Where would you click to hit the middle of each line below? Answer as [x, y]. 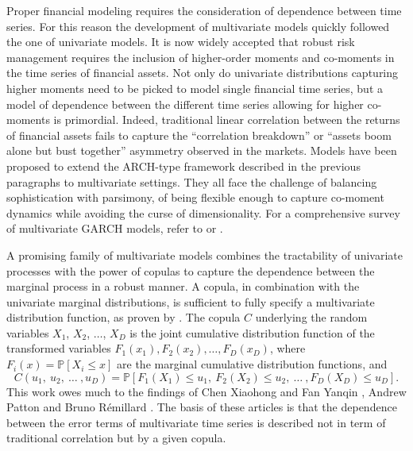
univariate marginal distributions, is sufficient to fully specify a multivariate [191, 301]
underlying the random [311, 317]
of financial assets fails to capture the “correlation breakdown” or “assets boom [199, 135]
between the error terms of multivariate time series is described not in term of [196, 422]
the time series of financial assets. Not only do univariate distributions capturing [203, 73]
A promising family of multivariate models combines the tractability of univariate [205, 254]
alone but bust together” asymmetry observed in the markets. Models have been [202, 150]
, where [288, 348]
